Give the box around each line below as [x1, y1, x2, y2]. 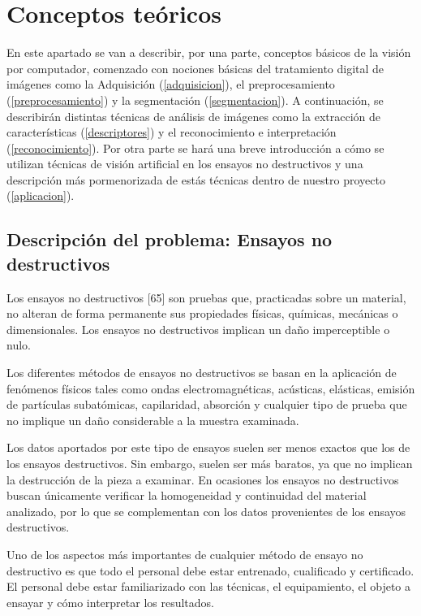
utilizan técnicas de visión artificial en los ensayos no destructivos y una [6, 155, 363, 172]
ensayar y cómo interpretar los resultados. [6, 593, 214, 610]
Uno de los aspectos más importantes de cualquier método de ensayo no [6, 545, 363, 562]
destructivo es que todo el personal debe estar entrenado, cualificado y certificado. [6, 562, 415, 579]
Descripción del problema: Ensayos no [6, 227, 333, 252]
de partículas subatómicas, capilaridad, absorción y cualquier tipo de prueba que [6, 396, 407, 413]
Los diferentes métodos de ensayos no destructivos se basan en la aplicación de [6, 364, 397, 381]
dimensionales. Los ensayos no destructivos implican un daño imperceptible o [6, 320, 390, 337]
